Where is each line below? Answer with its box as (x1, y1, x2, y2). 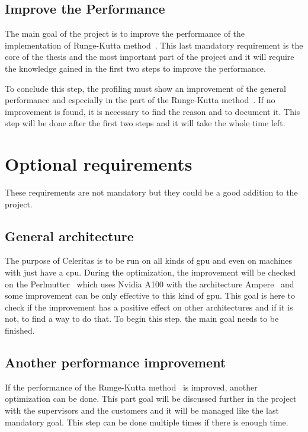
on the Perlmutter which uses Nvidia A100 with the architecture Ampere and (5, 277, 294, 290)
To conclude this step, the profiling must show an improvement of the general (5, 82, 286, 94)
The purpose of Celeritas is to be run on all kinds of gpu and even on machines (5, 254, 293, 267)
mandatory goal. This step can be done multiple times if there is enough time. (5, 415, 288, 428)
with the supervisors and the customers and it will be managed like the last (5, 404, 279, 417)
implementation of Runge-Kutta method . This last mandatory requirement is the (5, 39, 303, 51)
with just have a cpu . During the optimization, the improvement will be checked (5, 266, 296, 279)
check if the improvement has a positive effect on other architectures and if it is (5, 300, 293, 313)
